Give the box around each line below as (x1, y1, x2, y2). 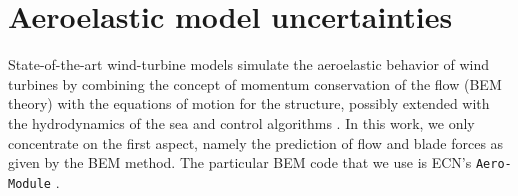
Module (8, 176, 51, 191)
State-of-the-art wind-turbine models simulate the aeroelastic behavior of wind (8, 54, 490, 75)
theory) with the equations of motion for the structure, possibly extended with (8, 93, 490, 114)
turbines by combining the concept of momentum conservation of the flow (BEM (8, 73, 502, 94)
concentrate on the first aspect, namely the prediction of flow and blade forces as (8, 132, 504, 153)
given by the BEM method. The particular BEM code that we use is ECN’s (8, 152, 472, 173)
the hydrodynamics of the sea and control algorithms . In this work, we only (8, 112, 475, 133)
